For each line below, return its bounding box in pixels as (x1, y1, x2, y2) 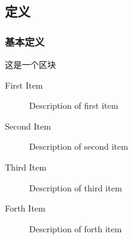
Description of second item (29, 140, 128, 153)
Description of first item (29, 99, 118, 112)
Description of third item (29, 181, 122, 194)
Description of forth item (29, 222, 122, 235)
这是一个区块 (5, 58, 56, 70)
